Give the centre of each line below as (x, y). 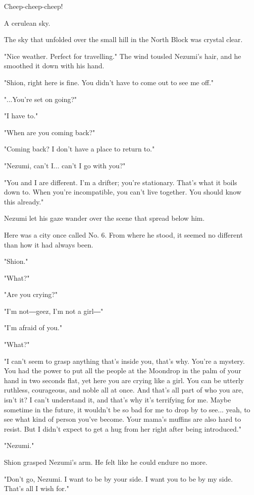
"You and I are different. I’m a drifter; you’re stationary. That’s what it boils (121, 182)
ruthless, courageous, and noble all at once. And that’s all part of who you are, (124, 390)
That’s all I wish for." (37, 488)
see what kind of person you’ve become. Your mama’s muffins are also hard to (123, 419)
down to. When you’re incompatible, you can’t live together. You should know (123, 192)
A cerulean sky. (27, 23)
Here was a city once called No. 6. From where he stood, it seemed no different (124, 234)
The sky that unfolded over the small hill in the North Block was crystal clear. (123, 39)
